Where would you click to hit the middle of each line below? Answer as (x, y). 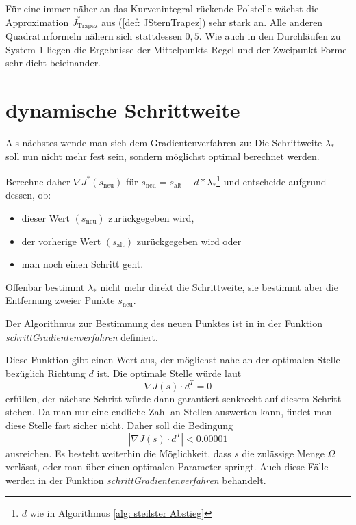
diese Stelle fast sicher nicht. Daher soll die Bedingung (119, 425)
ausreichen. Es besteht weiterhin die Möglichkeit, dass (118, 453)
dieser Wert (46, 217)
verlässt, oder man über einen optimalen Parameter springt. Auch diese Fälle (167, 466)
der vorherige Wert (61, 241)
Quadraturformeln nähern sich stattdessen (94, 36)
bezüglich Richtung (46, 373)
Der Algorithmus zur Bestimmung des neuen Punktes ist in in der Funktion (164, 323)
